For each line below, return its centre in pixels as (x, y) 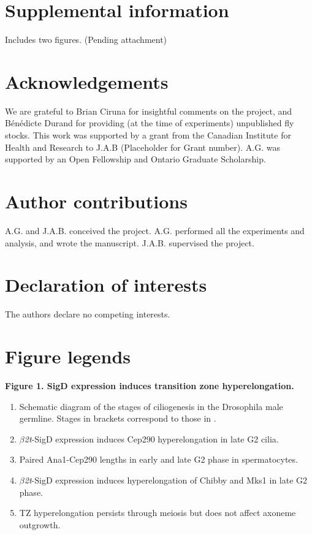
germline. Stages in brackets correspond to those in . (118, 418)
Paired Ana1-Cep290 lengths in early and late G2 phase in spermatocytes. (158, 459)
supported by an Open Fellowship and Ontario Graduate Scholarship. (135, 159)
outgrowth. (40, 524)
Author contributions (96, 201)
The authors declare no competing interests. (88, 314)
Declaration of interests (106, 285)
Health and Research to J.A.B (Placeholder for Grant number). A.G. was (143, 147)
